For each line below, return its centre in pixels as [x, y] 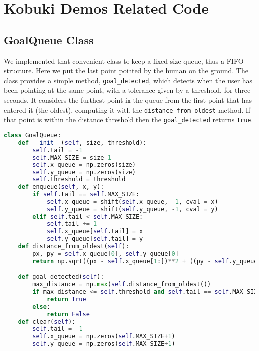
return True [66, 299]
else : [42, 306]
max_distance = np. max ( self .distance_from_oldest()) [122, 284]
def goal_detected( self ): [61, 277]
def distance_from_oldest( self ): [73, 247]
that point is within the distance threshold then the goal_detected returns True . [129, 119]
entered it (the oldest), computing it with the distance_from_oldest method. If [127, 109]
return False [68, 314]
